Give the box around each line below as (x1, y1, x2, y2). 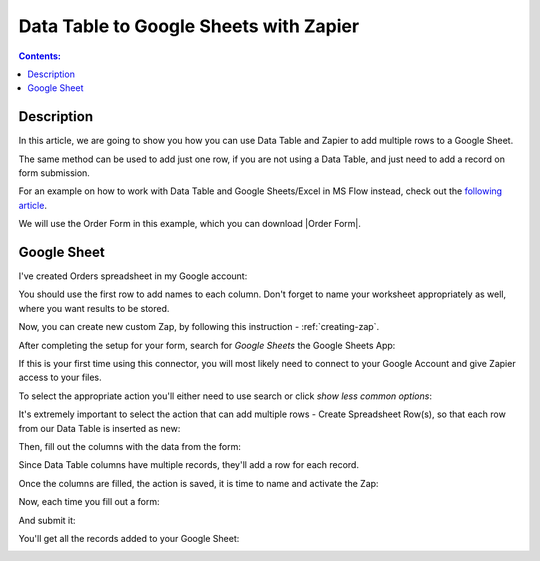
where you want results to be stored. (18, 302, 170, 314)
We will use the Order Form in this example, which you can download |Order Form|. (18, 218, 362, 230)
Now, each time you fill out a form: (18, 496, 160, 508)
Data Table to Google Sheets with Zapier (18, 15, 360, 37)
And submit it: (18, 514, 76, 526)
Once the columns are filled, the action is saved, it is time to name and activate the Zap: (18, 477, 379, 489)
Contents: (18, 50, 62, 62)
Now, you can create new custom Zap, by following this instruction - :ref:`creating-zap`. (18, 321, 380, 333)
